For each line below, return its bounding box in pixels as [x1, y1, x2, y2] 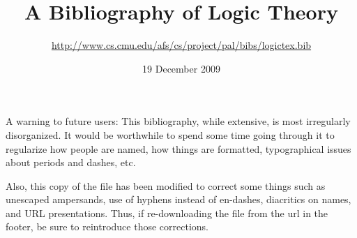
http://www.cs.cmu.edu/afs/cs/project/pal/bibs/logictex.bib [51, 38, 312, 52]
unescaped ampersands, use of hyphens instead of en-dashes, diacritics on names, [6, 192, 351, 207]
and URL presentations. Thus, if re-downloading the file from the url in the [6, 205, 328, 220]
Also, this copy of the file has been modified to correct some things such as [6, 178, 326, 193]
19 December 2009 [142, 61, 220, 75]
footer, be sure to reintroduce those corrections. [6, 219, 208, 234]
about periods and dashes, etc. [6, 155, 136, 170]
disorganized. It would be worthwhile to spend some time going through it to [6, 127, 335, 142]
